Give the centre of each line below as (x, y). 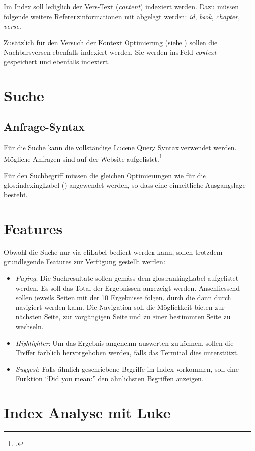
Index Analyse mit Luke (87, 412)
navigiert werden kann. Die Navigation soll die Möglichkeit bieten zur (120, 307)
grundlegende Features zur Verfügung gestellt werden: (85, 261)
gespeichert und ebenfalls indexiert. (57, 61)
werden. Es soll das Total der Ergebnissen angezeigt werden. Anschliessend (128, 287)
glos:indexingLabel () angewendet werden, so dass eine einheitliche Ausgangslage (125, 185)
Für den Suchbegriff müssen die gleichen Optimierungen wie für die (105, 175)
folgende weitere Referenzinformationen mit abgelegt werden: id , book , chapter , (122, 16)
